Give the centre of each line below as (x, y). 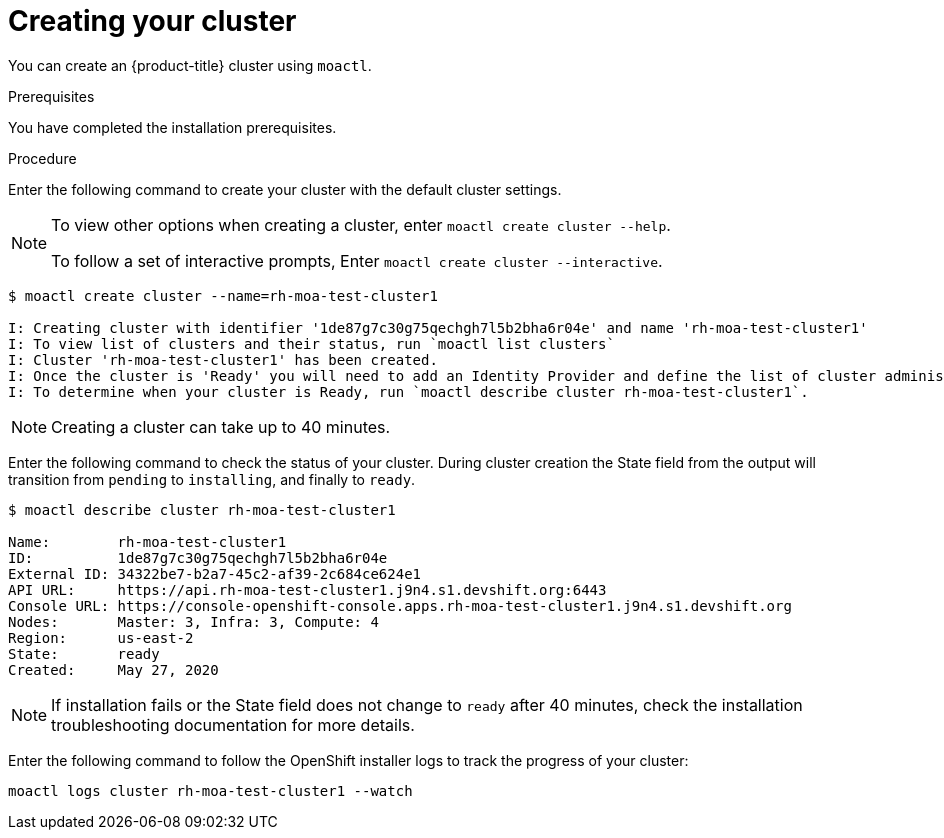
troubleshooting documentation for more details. (233, 724)
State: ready (84, 653)
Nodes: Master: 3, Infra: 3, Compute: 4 (193, 621)
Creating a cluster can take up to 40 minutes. (221, 426)
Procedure (42, 158)
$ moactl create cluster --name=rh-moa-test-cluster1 (223, 295)
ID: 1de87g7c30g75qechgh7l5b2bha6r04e (198, 557)
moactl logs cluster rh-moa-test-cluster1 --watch (210, 790)
